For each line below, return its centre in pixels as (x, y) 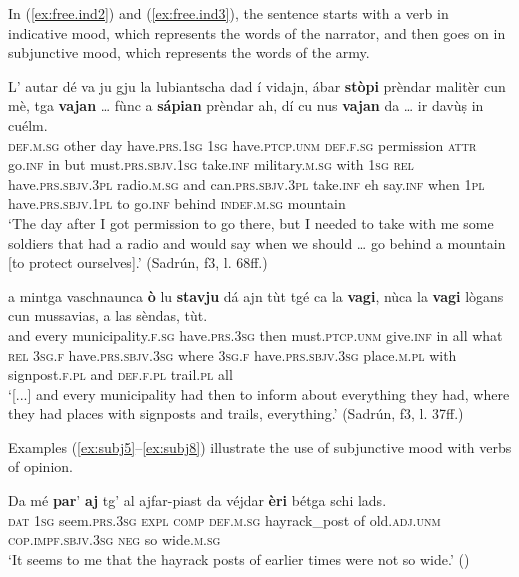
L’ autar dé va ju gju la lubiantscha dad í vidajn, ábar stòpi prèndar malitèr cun (257, 85)
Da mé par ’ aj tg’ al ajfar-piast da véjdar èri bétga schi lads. (197, 500)
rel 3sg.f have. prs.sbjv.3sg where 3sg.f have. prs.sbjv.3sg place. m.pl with (232, 354)
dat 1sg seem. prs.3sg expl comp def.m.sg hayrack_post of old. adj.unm (224, 519)
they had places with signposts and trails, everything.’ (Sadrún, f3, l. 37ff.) (236, 413)
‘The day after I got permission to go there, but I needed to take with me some (251, 222)
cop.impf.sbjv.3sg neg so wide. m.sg (114, 539)
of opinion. (40, 466)
